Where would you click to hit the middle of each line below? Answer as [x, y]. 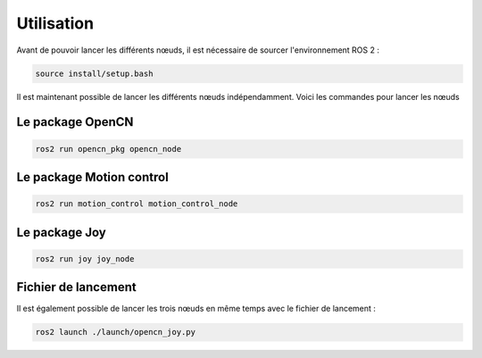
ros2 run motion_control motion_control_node [137, 204]
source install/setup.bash [94, 73]
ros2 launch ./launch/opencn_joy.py [116, 332]
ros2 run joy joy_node [85, 258]
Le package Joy [61, 232]
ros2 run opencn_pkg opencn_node [108, 149]
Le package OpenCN [75, 122]
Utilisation [55, 23]
